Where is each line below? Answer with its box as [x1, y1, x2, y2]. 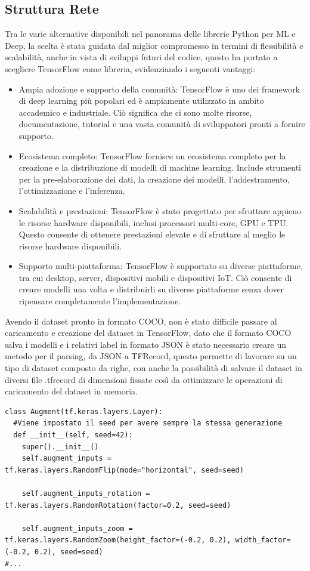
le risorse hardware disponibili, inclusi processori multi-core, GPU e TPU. [18, 216, 289, 229]
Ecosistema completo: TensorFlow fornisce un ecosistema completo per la [18, 149, 286, 162]
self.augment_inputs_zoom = [21, 524, 133, 533]
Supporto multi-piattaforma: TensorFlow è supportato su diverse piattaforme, [18, 260, 303, 272]
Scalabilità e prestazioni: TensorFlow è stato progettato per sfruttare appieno [18, 204, 302, 217]
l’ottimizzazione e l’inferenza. [18, 184, 125, 197]
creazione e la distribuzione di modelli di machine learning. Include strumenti [18, 161, 302, 174]
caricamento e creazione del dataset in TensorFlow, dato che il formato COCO [5, 326, 292, 339]
